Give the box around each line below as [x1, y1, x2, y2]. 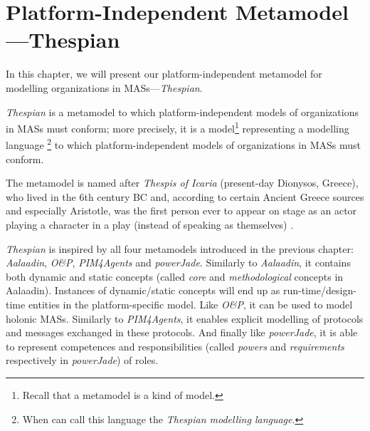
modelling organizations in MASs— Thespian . [6, 80, 203, 95]
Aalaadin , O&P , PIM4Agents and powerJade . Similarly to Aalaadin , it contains [6, 255, 351, 270]
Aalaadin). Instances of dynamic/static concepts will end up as [6, 283, 280, 298]
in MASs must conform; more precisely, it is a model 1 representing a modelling [6, 119, 349, 135]
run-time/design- [283, 283, 356, 298]
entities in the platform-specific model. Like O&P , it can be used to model [28, 296, 353, 311]
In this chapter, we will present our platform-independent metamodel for [6, 66, 322, 81]
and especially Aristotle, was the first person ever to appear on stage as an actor [6, 203, 357, 218]
